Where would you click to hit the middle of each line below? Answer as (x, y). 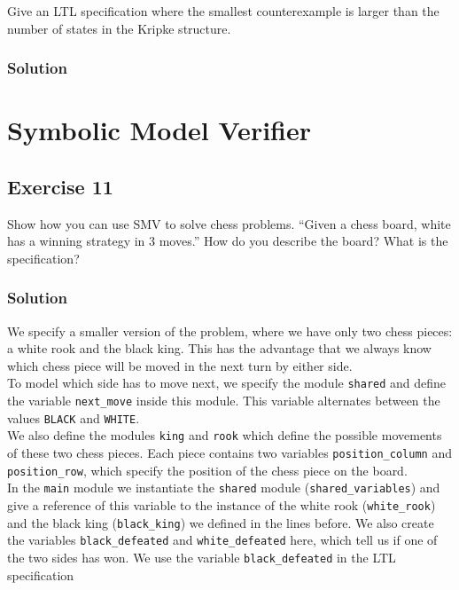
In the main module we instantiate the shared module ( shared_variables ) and (224, 488)
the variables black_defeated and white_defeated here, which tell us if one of (222, 540)
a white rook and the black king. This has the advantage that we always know (219, 348)
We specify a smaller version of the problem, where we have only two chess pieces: (230, 330)
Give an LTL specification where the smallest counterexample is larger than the (223, 11)
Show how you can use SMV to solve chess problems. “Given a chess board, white (229, 223)
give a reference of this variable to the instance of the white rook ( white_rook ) (222, 504)
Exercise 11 (60, 186)
